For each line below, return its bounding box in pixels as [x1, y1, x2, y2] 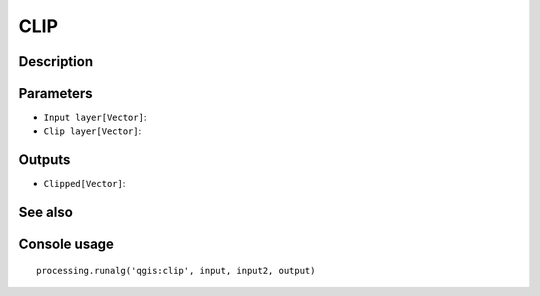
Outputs [18, 151, 71, 169]
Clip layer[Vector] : [43, 125, 142, 137]
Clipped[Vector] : [43, 178, 126, 190]
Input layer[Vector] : [43, 111, 147, 124]
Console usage [18, 236, 115, 253]
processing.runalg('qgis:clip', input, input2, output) [36, 265, 316, 276]
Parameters [18, 85, 93, 102]
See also [18, 204, 74, 221]
